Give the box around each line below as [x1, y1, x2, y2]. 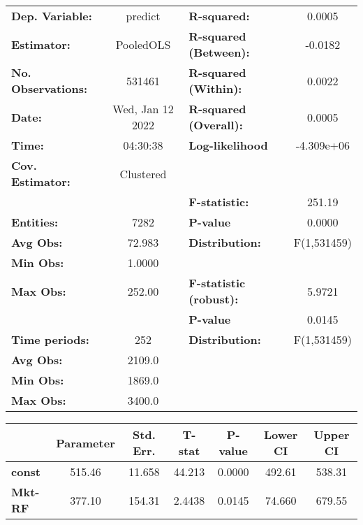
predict [126, 8, 161, 24]
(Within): [188, 80, 242, 96]
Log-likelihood [188, 137, 268, 153]
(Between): [188, 44, 250, 60]
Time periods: [11, 331, 89, 347]
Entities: [11, 214, 59, 230]
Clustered [119, 165, 167, 182]
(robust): [188, 291, 239, 307]
